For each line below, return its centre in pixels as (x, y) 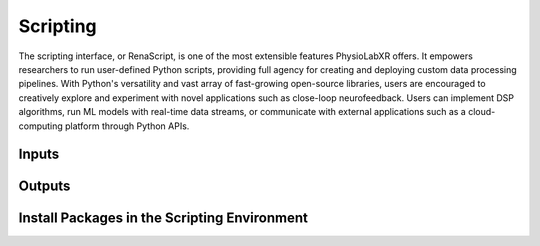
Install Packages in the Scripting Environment (163, 218)
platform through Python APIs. (127, 126)
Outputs (44, 186)
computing (41, 126)
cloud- (482, 112)
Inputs (39, 154)
